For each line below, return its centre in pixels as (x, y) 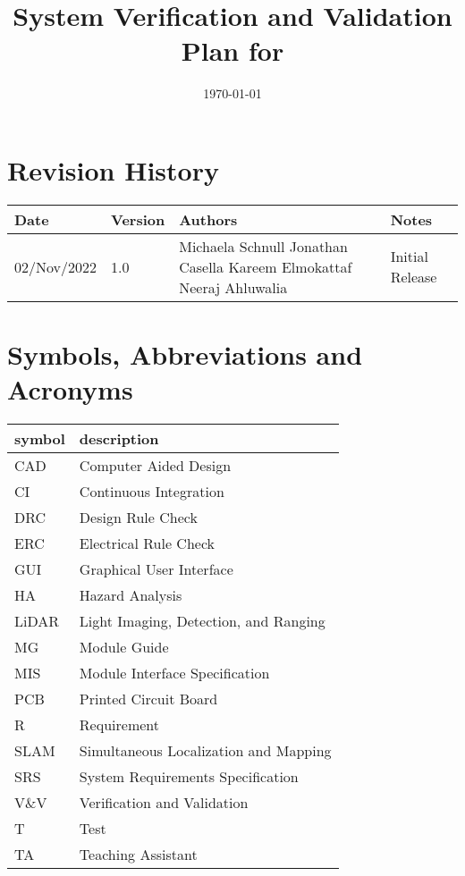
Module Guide (124, 647)
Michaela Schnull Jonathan (263, 246)
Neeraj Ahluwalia (233, 287)
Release (414, 277)
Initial (409, 257)
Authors (208, 219)
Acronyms (70, 389)
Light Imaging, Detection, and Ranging (202, 621)
